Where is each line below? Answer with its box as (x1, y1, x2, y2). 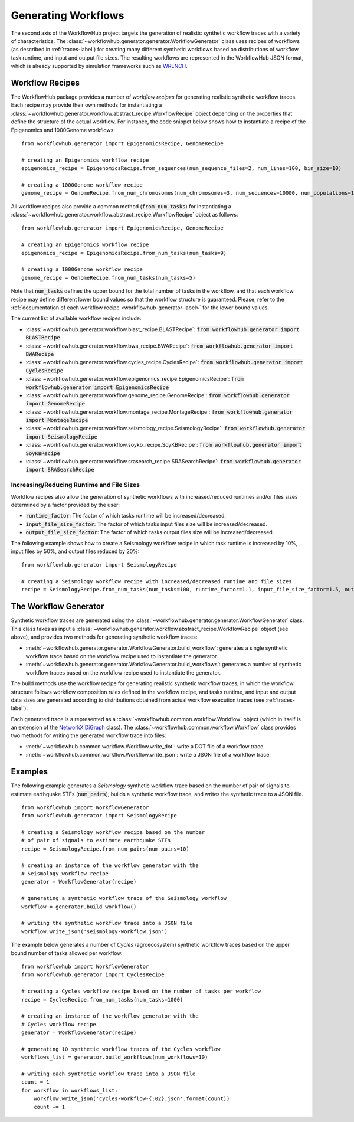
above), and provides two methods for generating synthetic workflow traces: (11, 633, 198, 640)
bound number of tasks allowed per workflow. (11, 949, 123, 956)
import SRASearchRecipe (25, 466, 94, 473)
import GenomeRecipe (25, 400, 86, 407)
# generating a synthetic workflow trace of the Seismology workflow (21, 895, 227, 902)
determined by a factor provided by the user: (11, 501, 120, 508)
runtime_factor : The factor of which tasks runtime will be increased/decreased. (25, 512, 227, 519)
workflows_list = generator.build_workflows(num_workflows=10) (21, 1054, 208, 1061)
